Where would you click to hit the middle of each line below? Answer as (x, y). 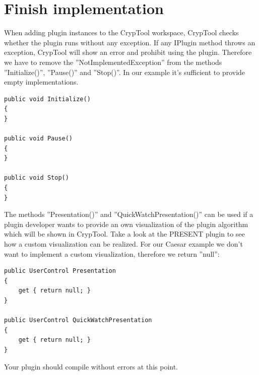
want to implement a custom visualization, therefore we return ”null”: (112, 253)
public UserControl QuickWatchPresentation (78, 320)
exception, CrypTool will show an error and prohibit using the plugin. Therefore (128, 52)
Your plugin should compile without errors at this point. (91, 366)
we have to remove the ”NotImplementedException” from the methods (113, 62)
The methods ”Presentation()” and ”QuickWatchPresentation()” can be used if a (129, 214)
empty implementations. (41, 82)
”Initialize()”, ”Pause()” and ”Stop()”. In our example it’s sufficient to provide (125, 72)
